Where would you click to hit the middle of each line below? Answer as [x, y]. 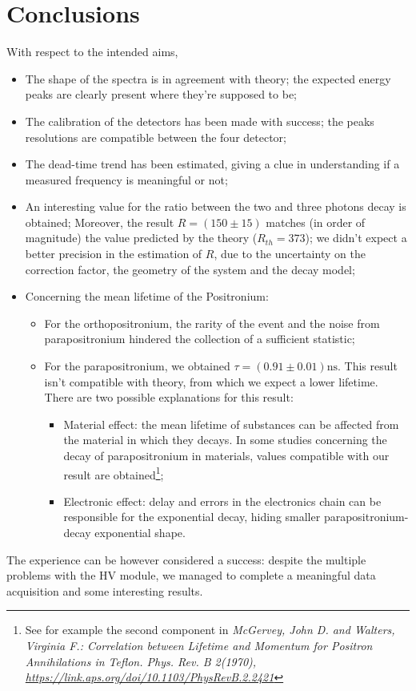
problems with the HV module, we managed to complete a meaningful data [191, 575]
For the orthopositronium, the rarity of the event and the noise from [212, 323]
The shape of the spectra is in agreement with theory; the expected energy [208, 78]
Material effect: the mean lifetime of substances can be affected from [231, 424]
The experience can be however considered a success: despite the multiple [186, 559]
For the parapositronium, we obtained [137, 366]
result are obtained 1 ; [114, 473]
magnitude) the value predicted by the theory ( [141, 238]
